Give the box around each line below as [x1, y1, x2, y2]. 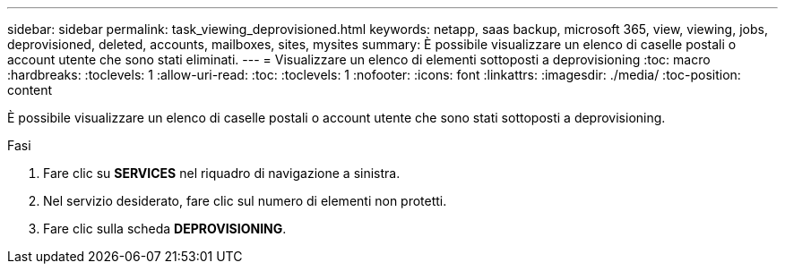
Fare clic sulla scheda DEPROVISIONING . [43, 221, 287, 236]
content [7, 82, 53, 97]
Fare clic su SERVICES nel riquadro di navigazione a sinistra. [43, 165, 401, 181]
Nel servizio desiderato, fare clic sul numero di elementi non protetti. [43, 193, 447, 208]
